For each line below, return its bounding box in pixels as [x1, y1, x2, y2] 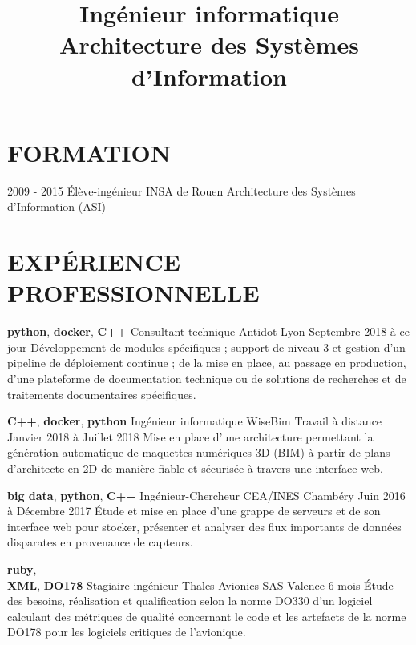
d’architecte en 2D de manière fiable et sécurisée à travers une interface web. [7, 459, 383, 476]
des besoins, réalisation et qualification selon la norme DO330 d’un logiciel [7, 592, 373, 609]
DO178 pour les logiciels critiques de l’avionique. [7, 623, 246, 640]
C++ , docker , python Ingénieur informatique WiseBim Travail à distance [7, 413, 382, 429]
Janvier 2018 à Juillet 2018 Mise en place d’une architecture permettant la [7, 428, 374, 445]
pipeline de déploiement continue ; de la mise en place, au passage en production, [7, 354, 406, 371]
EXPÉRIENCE [7, 245, 180, 278]
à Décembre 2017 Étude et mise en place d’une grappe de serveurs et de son [7, 502, 381, 519]
